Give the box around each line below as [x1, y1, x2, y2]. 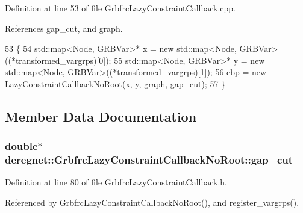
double [5, 138, 38, 153]
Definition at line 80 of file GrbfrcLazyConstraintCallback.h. [5, 176, 228, 188]
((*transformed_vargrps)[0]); [5, 54, 111, 66]
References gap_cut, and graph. [5, 22, 123, 34]
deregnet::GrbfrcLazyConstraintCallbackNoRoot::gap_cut [5, 152, 293, 167]
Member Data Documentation [5, 106, 197, 125]
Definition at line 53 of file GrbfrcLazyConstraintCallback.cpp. [5, 2, 236, 14]
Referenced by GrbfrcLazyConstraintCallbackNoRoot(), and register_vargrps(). [5, 196, 299, 209]
